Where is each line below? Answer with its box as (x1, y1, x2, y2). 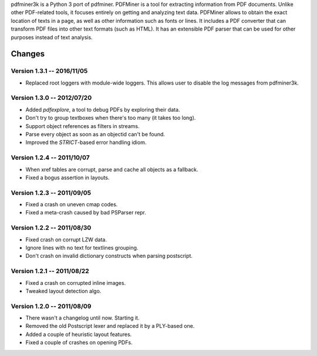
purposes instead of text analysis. (11, 33, 93, 41)
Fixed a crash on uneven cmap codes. (25, 201, 118, 208)
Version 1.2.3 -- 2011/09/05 (11, 189, 91, 197)
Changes (11, 49, 45, 59)
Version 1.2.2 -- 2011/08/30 (11, 224, 92, 232)
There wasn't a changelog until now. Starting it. (25, 314, 140, 321)
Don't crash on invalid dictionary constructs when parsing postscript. (25, 253, 193, 260)
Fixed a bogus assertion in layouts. (25, 174, 110, 181)
